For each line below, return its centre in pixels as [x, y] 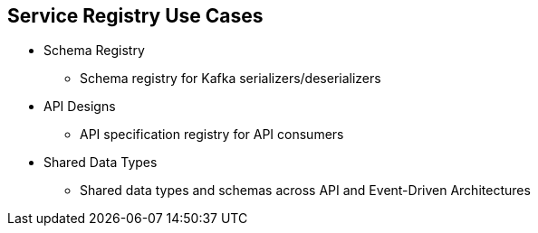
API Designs [80, 107]
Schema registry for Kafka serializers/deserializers [231, 79]
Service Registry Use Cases [135, 16]
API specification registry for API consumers [212, 135]
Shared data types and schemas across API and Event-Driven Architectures [305, 191]
